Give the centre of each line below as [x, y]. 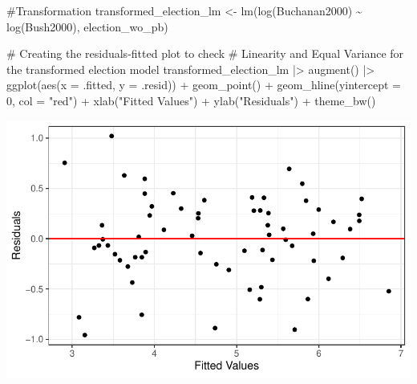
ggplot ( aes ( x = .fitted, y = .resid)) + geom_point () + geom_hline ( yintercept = [204, 85]
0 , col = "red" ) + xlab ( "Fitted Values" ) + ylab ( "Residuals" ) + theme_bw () [191, 100]
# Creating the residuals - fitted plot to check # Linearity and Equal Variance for [205, 53]
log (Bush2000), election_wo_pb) [87, 26]
